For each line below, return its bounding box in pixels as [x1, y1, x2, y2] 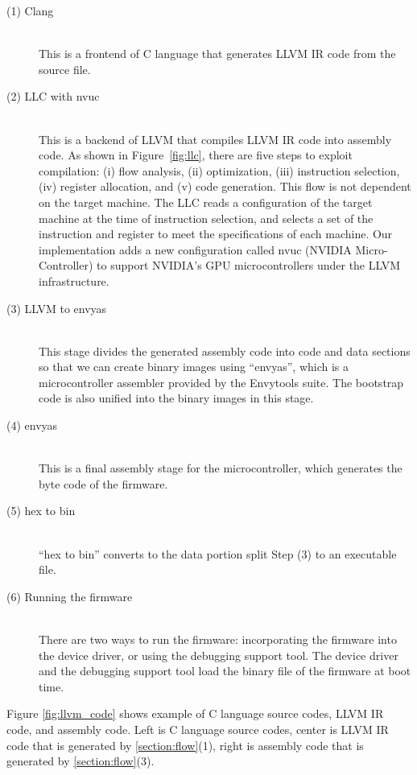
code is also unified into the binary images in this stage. [39, 390, 314, 406]
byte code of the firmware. [39, 475, 168, 492]
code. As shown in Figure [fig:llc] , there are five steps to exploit [39, 146, 353, 163]
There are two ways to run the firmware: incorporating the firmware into [39, 631, 397, 647]
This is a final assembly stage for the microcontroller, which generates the [39, 460, 403, 476]
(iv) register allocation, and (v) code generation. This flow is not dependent [39, 178, 411, 195]
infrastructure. [39, 272, 109, 289]
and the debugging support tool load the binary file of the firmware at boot [39, 662, 411, 679]
